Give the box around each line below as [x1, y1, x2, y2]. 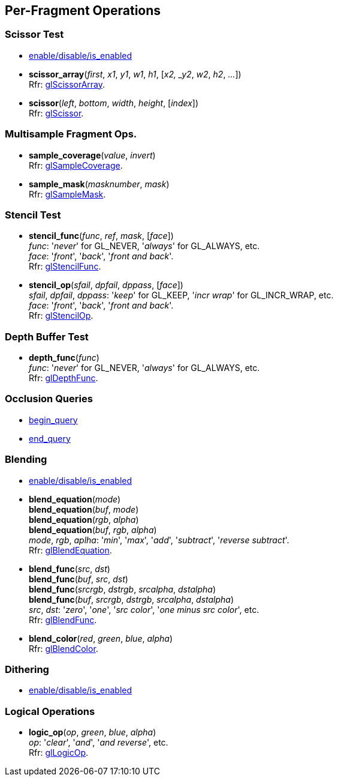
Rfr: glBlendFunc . [29, 614, 97, 625]
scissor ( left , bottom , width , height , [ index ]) [29, 97, 199, 108]
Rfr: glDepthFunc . [29, 373, 98, 384]
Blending [5, 453, 47, 466]
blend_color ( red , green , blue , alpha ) [29, 633, 173, 644]
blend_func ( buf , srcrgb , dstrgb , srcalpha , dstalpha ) [29, 594, 234, 605]
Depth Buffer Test [5, 330, 89, 343]
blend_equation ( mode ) [29, 493, 121, 504]
